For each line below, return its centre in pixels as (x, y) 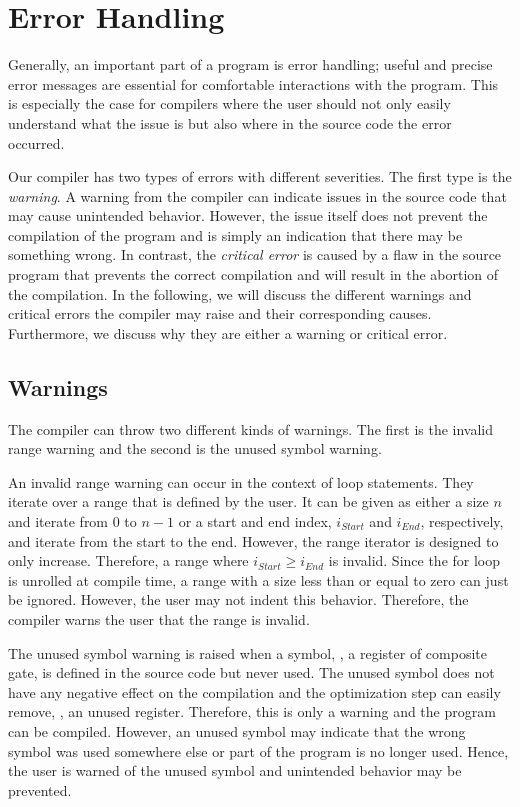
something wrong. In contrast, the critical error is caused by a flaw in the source (255, 254)
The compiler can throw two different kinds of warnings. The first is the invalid (251, 428)
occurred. (36, 142)
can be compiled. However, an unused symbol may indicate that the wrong (237, 730)
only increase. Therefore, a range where (128, 560)
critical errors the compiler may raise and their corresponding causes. (220, 313)
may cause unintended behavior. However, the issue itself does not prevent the (248, 215)
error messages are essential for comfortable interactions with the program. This (253, 83)
